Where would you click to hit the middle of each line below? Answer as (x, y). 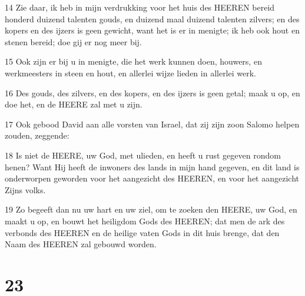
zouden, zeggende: (37, 135)
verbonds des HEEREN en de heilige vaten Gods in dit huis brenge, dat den (142, 232)
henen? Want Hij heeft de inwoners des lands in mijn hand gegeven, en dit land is (152, 166)
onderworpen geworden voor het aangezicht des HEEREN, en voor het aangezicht (152, 178)
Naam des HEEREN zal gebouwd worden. (81, 244)
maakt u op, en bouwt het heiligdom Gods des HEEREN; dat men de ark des (145, 221)
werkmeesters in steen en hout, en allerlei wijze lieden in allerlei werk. (130, 73)
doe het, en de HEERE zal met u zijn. (74, 104)
